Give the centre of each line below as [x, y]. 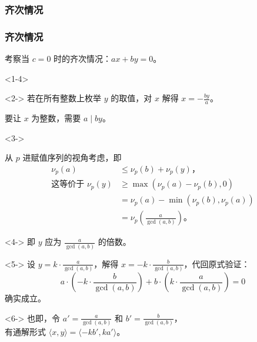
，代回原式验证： [217, 263]
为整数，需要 [56, 118]
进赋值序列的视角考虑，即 [72, 157]
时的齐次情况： [83, 59]
